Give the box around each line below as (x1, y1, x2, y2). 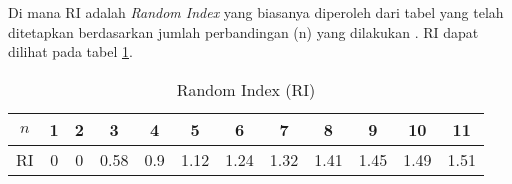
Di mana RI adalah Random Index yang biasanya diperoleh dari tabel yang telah (8, 2, 504, 22)
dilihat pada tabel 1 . (8, 41, 133, 62)
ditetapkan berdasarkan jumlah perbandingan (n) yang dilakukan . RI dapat (8, 21, 479, 42)
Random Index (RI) (176, 77, 316, 101)
